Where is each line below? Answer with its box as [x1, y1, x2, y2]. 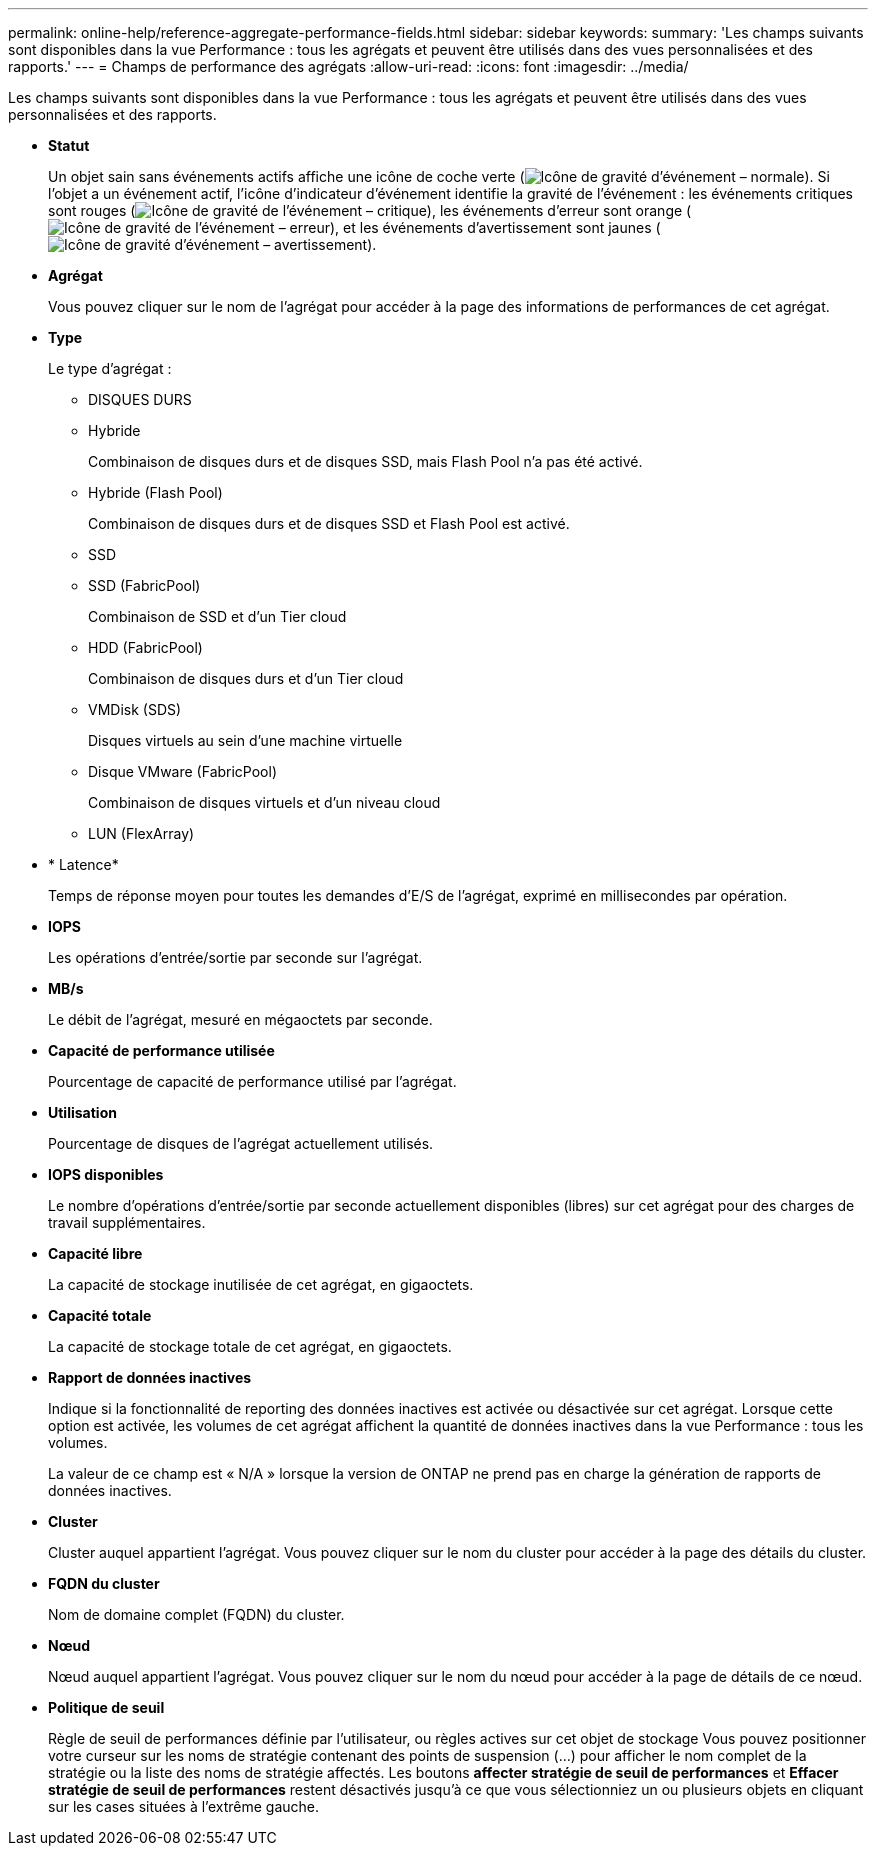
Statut [48, 137, 90, 154]
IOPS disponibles [48, 1166, 164, 1183]
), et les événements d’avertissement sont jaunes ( [329, 219, 661, 236]
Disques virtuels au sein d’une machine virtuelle [88, 732, 403, 749]
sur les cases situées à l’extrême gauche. [48, 1798, 319, 1815]
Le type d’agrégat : [48, 360, 172, 377]
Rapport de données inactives [48, 1369, 252, 1386]
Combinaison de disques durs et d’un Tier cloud [88, 670, 404, 687]
